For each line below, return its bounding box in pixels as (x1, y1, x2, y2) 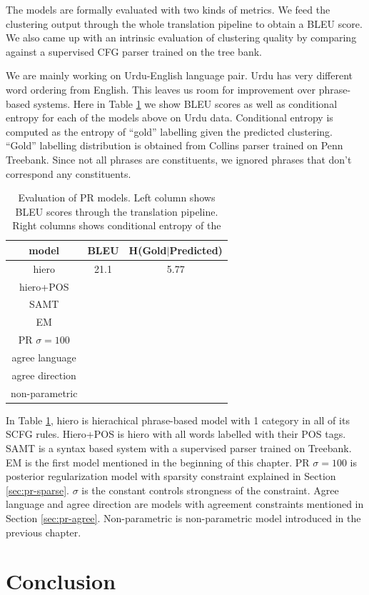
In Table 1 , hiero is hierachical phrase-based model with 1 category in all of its (6, 412, 350, 427)
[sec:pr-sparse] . (6, 482, 69, 497)
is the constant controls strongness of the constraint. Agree (81, 482, 339, 497)
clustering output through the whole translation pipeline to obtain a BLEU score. (6, 16, 363, 31)
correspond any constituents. (6, 166, 131, 181)
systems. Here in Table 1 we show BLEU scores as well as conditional (33, 96, 338, 111)
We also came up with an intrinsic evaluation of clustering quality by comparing (6, 30, 357, 45)
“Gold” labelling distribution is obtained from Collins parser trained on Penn (6, 138, 343, 153)
